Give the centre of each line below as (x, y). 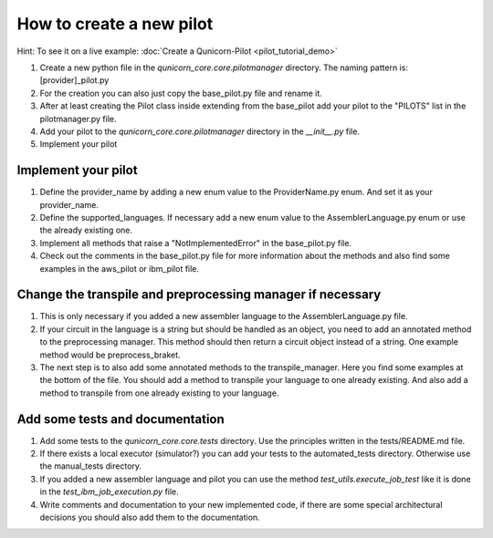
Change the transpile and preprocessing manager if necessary (199, 295)
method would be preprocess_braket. (110, 355)
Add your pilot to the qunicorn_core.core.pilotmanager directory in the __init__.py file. (200, 131)
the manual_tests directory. (90, 466)
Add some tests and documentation (121, 419)
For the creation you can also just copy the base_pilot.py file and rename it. (181, 93)
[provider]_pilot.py (74, 80)
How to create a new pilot (115, 24)
